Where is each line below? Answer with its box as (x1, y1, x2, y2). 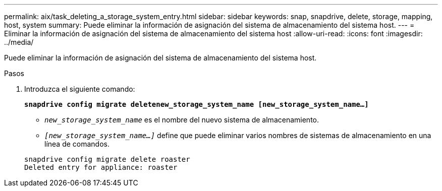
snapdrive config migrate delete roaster (24, 155, 190, 163)
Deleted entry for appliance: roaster (24, 163, 178, 171)
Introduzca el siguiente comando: (24, 85, 135, 93)
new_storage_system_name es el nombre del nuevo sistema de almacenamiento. (44, 115, 319, 124)
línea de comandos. (44, 140, 110, 148)
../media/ (4, 38, 34, 46)
